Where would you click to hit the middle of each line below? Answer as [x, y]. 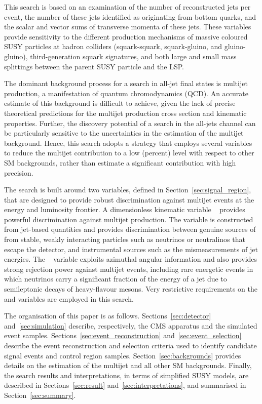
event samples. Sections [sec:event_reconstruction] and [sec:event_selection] [123, 335]
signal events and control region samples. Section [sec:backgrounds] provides [123, 355]
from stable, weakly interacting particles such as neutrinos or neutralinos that [125, 239]
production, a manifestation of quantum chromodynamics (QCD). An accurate [126, 93]
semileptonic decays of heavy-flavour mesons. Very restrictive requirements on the [131, 289]
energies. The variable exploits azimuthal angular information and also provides [131, 259]
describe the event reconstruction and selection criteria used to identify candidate [130, 345]
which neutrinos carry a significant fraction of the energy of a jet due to [116, 279]
